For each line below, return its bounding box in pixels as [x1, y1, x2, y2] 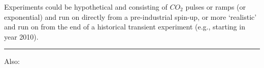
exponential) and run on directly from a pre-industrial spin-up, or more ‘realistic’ [4, 11, 257, 22]
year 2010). [4, 31, 39, 42]
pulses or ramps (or [185, 2, 246, 12]
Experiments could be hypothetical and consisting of [4, 2, 168, 12]
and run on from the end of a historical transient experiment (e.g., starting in [4, 21, 245, 32]
